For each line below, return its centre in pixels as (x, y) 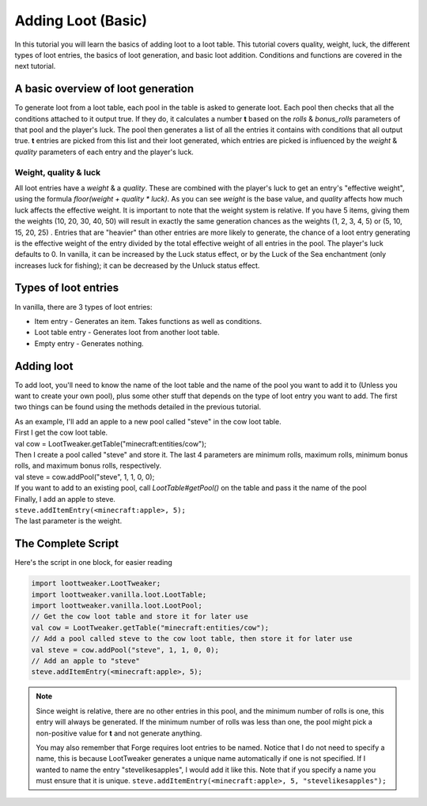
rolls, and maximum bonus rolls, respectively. (88, 465)
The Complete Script (66, 544)
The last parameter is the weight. (68, 521)
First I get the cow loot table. (61, 433)
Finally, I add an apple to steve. (65, 499)
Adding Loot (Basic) (81, 21)
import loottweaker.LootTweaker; (96, 584)
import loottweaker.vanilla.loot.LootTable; (119, 594)
